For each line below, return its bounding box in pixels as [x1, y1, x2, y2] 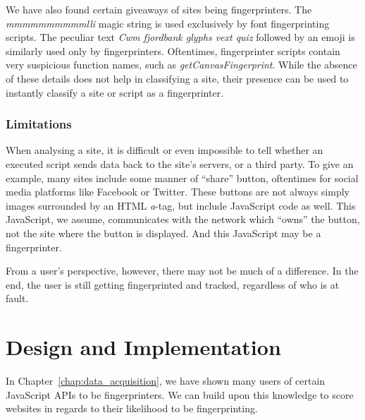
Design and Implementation [6, 332, 281, 361]
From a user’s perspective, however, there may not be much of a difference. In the [6, 263, 359, 278]
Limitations [6, 115, 72, 133]
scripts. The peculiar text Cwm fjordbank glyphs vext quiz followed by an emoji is [6, 30, 355, 44]
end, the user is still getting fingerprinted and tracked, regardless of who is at [6, 277, 340, 292]
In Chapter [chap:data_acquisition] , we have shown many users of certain [6, 373, 326, 388]
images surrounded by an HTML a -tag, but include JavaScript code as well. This [6, 198, 356, 212]
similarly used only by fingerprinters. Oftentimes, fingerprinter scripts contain [6, 43, 340, 58]
